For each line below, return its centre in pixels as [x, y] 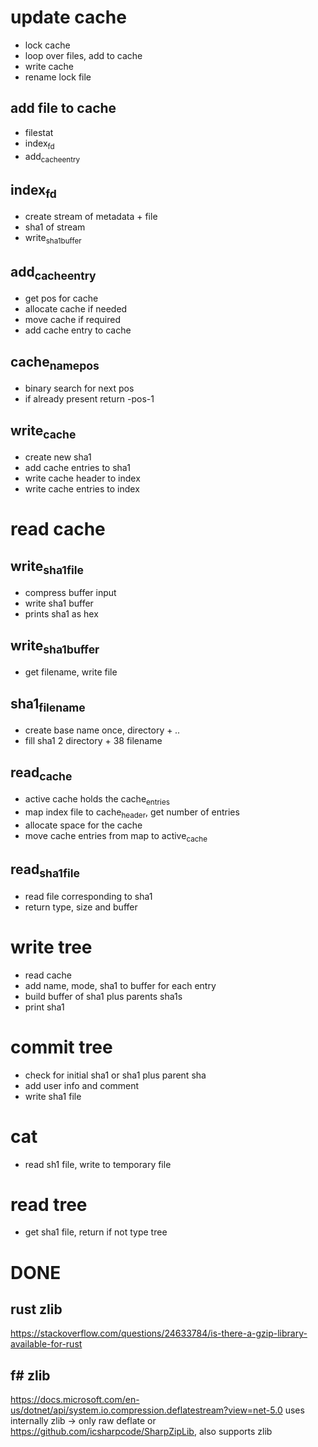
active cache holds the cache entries [97, 800]
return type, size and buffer [81, 907]
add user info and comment [82, 1085]
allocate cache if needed [76, 309]
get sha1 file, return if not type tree [96, 1232]
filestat [39, 132]
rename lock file [58, 77]
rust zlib [36, 1309]
